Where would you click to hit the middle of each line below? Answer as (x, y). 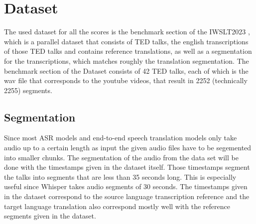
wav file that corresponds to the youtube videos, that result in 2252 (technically (126, 80)
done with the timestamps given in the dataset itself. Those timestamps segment (127, 167)
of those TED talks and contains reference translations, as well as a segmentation (128, 51)
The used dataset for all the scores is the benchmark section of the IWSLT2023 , (127, 32)
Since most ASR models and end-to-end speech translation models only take (121, 138)
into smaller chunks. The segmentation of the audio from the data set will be (121, 157)
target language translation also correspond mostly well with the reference (117, 206)
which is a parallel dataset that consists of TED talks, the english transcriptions (126, 41)
